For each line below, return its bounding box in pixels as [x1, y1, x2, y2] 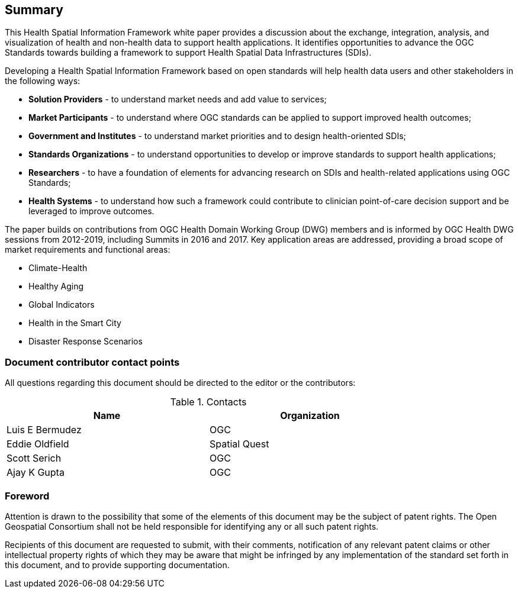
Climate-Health [28, 263, 88, 273]
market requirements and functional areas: [5, 244, 170, 255]
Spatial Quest [210, 438, 269, 450]
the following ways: [5, 76, 81, 86]
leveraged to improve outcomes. [28, 206, 155, 217]
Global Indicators [28, 299, 95, 310]
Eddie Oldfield [7, 438, 69, 450]
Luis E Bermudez [7, 424, 82, 436]
